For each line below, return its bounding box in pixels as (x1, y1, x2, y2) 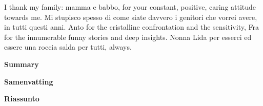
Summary (4, 58, 39, 69)
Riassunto (4, 93, 39, 104)
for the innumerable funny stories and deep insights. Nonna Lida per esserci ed (4, 31, 252, 42)
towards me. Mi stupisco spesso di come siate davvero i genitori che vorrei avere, (4, 11, 257, 22)
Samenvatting (4, 76, 53, 87)
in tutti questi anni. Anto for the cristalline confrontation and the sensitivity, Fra (4, 22, 259, 32)
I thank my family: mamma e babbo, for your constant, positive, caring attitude (4, 2, 256, 12)
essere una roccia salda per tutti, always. (4, 41, 132, 52)
